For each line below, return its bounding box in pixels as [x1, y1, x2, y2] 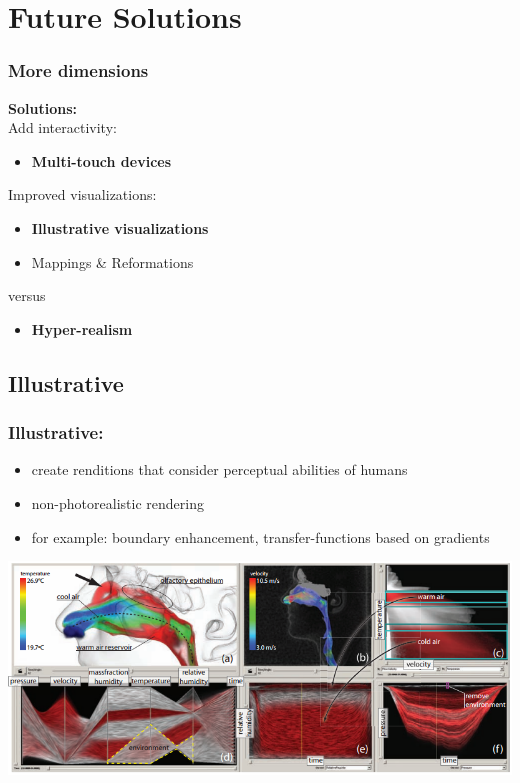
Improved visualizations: [8, 184, 157, 205]
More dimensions [8, 58, 149, 83]
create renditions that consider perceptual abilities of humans [31, 459, 408, 480]
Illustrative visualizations [31, 217, 209, 238]
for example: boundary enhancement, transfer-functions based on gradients [31, 526, 490, 547]
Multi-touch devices [31, 150, 172, 171]
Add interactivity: [8, 117, 117, 138]
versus [8, 285, 46, 306]
